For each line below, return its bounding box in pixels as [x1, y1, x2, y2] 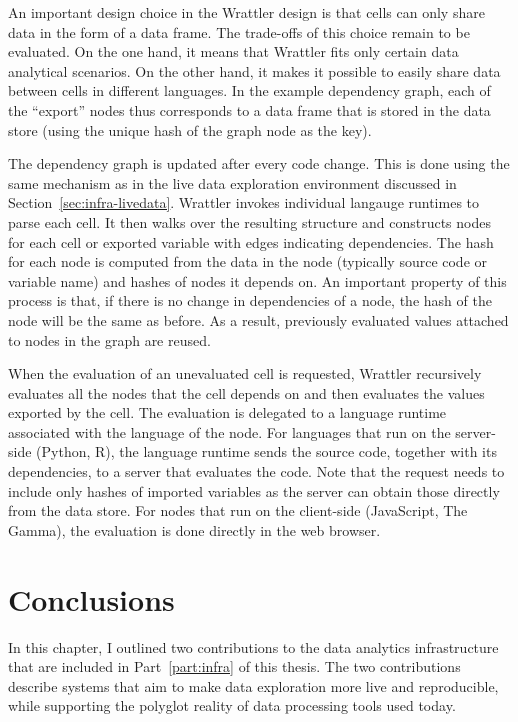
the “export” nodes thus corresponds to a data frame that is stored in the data [8, 99, 491, 120]
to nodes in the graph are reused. [8, 329, 211, 350]
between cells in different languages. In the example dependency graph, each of [8, 80, 491, 101]
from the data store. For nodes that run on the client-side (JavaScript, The [8, 500, 468, 521]
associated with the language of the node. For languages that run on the [8, 421, 451, 442]
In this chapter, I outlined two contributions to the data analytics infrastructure [8, 636, 499, 657]
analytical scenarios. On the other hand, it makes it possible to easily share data [8, 60, 501, 81]
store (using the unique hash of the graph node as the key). [8, 119, 372, 140]
